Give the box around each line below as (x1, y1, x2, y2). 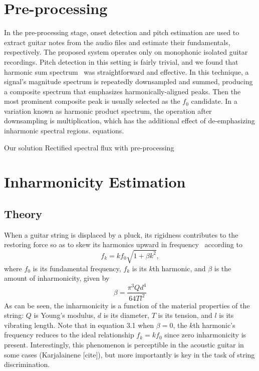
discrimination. (4, 359, 50, 369)
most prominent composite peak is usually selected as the (4, 96, 180, 106)
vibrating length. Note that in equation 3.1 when (4, 319, 154, 330)
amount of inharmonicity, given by (4, 273, 110, 283)
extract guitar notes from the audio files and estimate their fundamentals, (4, 37, 230, 47)
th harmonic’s (193, 319, 235, 330)
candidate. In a (191, 96, 237, 106)
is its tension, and (158, 310, 212, 320)
